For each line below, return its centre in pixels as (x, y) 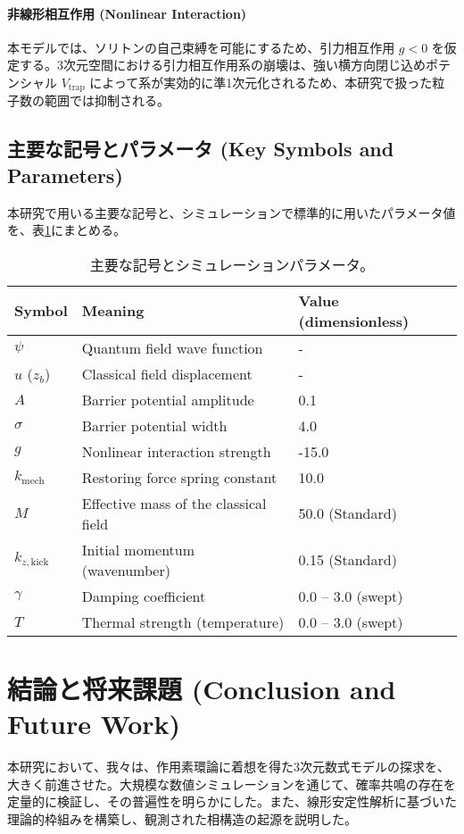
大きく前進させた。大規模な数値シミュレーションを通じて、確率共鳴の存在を (232, 784)
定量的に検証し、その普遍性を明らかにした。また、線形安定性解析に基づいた (232, 801)
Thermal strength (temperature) (183, 621)
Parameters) (65, 175)
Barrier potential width (154, 425)
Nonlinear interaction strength (176, 451)
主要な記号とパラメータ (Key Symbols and (201, 149)
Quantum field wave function (172, 347)
